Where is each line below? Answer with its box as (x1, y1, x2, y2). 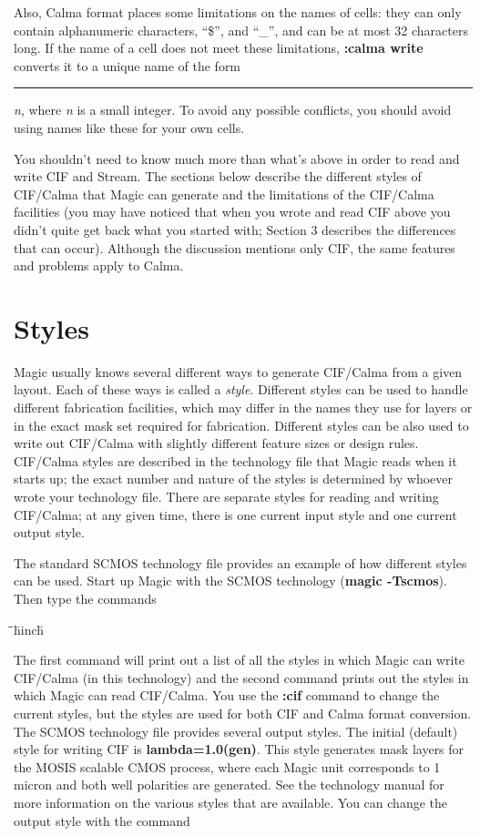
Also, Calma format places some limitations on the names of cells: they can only (14, 3, 462, 21)
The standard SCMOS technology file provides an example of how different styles (14, 553, 467, 572)
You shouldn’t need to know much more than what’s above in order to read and (14, 148, 460, 168)
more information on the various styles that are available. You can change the (14, 792, 447, 811)
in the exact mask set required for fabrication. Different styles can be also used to (14, 415, 469, 434)
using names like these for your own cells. (14, 117, 245, 137)
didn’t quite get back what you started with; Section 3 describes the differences (14, 219, 456, 239)
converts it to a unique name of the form (14, 56, 241, 75)
